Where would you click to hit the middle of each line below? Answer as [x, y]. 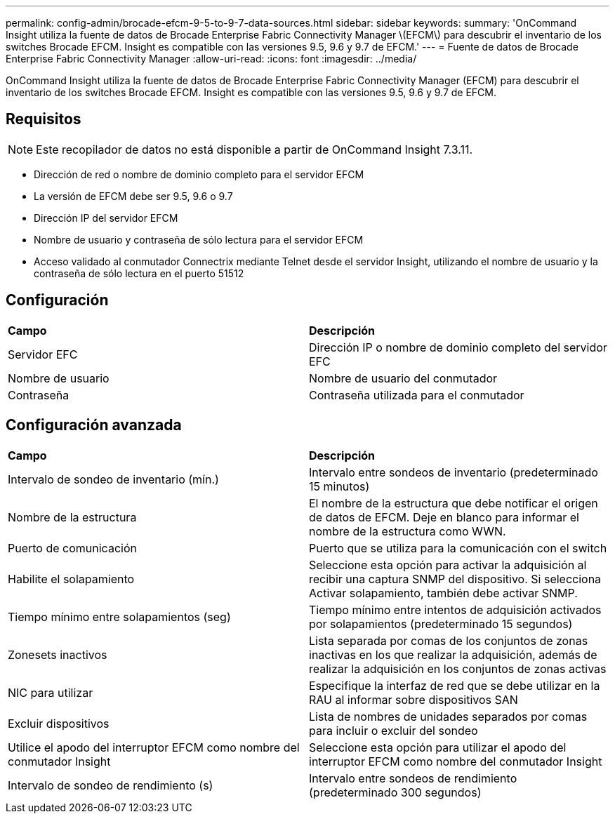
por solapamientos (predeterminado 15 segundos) [441, 624]
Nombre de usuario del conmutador [403, 378]
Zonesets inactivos [58, 654]
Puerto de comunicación [72, 548]
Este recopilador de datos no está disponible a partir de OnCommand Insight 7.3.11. [254, 149]
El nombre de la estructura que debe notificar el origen [454, 503]
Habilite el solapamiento [71, 579]
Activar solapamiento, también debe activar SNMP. [443, 593]
